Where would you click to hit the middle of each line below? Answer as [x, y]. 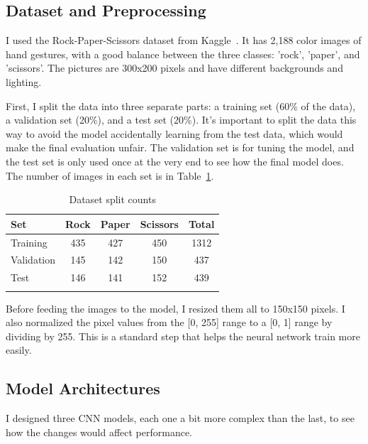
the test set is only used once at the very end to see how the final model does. [175, 161]
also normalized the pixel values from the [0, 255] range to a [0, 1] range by [169, 322]
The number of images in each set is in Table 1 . [110, 175]
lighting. [24, 81]
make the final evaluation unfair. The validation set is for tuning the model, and [180, 147]
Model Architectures [83, 388]
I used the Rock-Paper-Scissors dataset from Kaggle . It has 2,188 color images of [184, 40]
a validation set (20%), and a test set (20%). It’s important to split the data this [181, 120]
